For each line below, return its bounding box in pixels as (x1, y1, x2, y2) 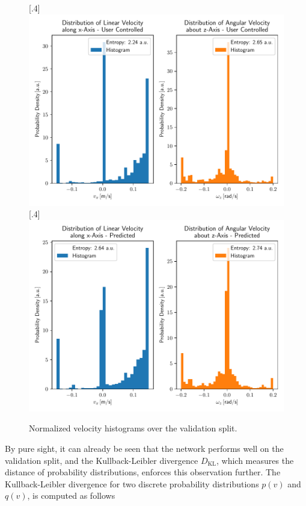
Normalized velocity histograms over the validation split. (29, 422, 237, 434)
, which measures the (216, 454, 294, 466)
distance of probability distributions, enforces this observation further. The (5, 466, 281, 478)
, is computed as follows (27, 489, 115, 502)
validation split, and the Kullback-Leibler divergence (5, 454, 198, 466)
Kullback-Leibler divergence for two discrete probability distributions (5, 477, 259, 490)
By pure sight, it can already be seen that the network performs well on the (5, 442, 284, 454)
